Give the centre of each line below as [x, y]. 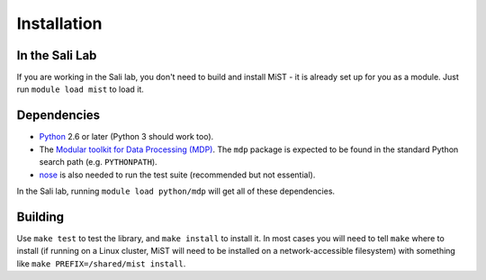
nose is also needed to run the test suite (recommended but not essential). [177, 175]
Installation [59, 23]
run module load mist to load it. [80, 89]
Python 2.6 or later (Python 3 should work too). [126, 137]
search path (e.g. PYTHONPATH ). [98, 162]
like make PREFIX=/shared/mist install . [101, 263]
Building [40, 217]
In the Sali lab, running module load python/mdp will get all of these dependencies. [176, 191]
